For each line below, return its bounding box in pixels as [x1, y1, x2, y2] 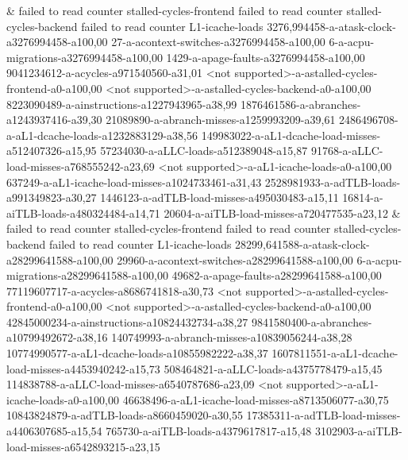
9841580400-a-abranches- [251, 313, 372, 330]
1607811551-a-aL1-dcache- [271, 345, 398, 361]
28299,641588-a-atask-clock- [235, 235, 370, 252]
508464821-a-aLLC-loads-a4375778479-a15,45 [164, 360, 383, 377]
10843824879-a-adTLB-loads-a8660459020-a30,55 [6, 407, 243, 423]
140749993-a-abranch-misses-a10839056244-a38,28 [111, 329, 352, 346]
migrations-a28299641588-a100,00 [6, 267, 168, 284]
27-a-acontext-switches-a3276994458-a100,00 [111, 33, 325, 50]
